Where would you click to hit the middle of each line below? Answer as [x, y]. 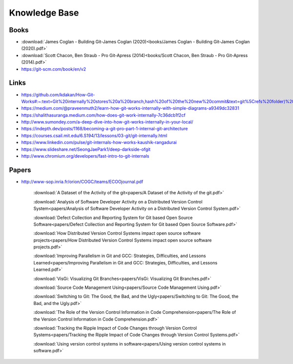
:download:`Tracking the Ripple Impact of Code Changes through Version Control [115, 328]
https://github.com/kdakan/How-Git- [58, 95]
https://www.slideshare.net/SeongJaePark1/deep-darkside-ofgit [86, 149]
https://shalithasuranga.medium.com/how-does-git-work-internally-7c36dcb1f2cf [103, 115]
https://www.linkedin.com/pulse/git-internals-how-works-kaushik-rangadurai [99, 142]
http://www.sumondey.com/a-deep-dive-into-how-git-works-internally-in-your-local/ [107, 122]
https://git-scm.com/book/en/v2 [54, 69]
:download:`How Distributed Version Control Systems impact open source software [117, 233]
